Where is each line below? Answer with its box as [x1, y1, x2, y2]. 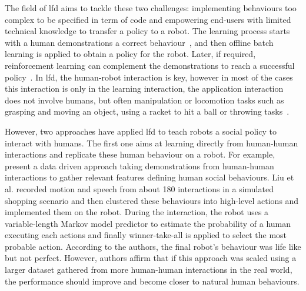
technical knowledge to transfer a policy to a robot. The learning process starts [5, 25, 290, 37]
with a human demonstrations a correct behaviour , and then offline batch [5, 36, 274, 48]
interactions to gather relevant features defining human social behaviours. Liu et [5, 171, 294, 183]
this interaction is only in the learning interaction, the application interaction [5, 82, 284, 95]
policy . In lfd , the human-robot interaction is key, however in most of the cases [5, 71, 293, 83]
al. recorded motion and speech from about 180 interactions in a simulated [5, 182, 274, 195]
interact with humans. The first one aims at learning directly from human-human [5, 136, 298, 149]
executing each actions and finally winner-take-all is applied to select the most [5, 229, 287, 241]
